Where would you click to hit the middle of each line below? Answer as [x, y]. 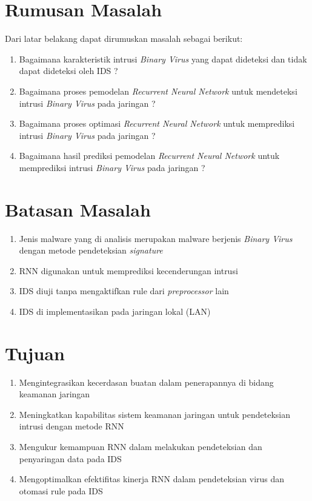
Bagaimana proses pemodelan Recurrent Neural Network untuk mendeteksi [158, 91]
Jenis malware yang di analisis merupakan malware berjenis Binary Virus [156, 238]
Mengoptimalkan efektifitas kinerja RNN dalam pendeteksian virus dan [152, 479]
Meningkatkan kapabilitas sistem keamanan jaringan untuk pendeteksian [155, 414]
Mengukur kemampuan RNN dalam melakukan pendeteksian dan [141, 447]
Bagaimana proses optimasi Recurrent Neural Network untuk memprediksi [157, 123]
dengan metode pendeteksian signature [91, 250]
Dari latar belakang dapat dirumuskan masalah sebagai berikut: [124, 39]
